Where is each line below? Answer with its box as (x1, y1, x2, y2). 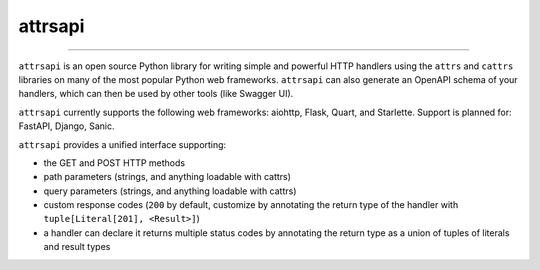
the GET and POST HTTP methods (43, 156, 185, 169)
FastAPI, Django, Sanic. (18, 120, 115, 132)
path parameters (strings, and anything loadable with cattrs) (43, 171, 292, 183)
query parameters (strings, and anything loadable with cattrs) (43, 185, 297, 197)
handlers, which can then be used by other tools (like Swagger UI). (18, 88, 294, 100)
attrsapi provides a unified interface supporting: (18, 138, 227, 150)
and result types (43, 241, 111, 253)
